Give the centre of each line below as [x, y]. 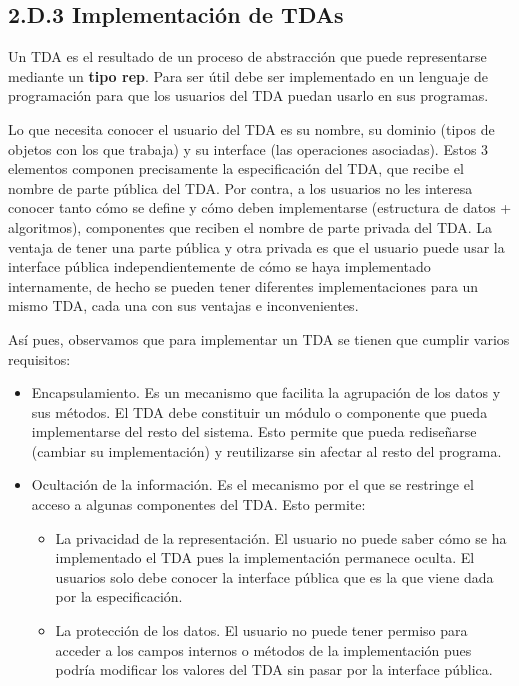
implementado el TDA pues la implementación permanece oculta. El [265, 557]
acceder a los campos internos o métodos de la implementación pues [263, 649]
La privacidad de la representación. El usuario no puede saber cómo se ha [281, 537]
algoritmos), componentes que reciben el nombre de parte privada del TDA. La [250, 226]
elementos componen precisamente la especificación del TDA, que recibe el [236, 168]
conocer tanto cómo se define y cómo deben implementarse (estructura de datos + [260, 207]
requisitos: [39, 358]
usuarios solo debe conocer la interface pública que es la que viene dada [274, 576]
